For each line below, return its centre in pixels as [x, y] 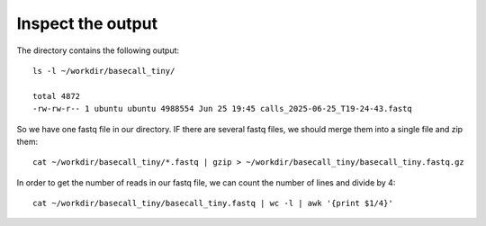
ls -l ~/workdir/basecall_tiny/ [104, 71]
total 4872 [57, 96]
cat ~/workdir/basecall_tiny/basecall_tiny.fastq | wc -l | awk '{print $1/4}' [213, 203]
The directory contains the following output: [98, 50]
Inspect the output [87, 23]
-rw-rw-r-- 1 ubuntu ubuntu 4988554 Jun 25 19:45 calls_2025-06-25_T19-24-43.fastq [223, 109]
